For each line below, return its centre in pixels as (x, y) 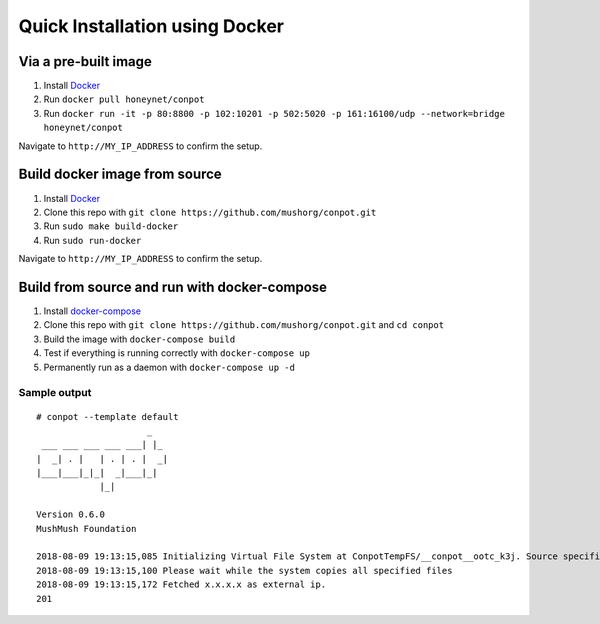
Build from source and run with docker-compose (173, 286)
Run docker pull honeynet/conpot (124, 99)
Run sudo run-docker (92, 240)
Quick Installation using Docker (151, 26)
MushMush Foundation (86, 528)
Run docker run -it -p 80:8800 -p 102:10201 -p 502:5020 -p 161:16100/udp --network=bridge (274, 113)
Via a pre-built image (85, 61)
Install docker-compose (92, 311)
